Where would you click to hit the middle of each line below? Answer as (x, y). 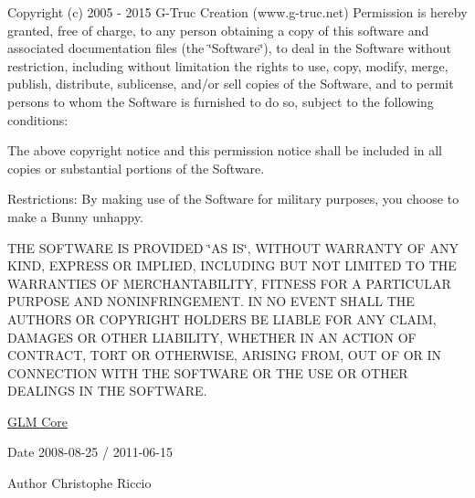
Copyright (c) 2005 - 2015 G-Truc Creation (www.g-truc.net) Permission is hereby (237, 12)
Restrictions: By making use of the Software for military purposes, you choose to (233, 199)
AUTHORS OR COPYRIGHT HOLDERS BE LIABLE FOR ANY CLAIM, (222, 318)
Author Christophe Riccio (79, 483)
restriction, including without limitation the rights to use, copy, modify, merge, (228, 65)
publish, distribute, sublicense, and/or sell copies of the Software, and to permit (231, 84)
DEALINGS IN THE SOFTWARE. (107, 391)
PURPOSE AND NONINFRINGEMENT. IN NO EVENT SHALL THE (211, 301)
